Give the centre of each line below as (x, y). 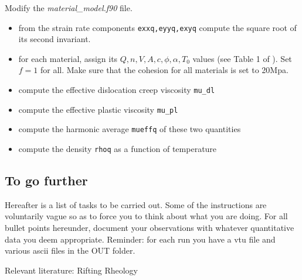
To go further (46, 180)
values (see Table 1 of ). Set (242, 58)
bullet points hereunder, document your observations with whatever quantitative (150, 228)
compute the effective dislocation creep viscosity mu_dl (117, 90)
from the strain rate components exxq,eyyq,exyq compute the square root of (157, 27)
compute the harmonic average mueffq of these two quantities (130, 129)
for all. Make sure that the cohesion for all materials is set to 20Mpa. (164, 70)
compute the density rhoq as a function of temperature (118, 148)
